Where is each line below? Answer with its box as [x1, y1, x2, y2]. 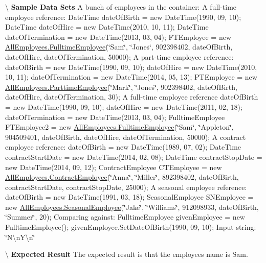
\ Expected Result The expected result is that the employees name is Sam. [5, 249, 248, 259]
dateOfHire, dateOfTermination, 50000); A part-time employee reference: [5, 51, 234, 62]
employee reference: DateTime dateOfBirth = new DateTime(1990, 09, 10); [5, 11, 241, 22]
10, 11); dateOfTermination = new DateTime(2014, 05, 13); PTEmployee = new [5, 71, 257, 82]
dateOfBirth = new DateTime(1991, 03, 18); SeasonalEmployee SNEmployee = [5, 192, 254, 202]
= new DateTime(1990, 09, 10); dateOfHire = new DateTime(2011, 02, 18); [5, 101, 242, 112]
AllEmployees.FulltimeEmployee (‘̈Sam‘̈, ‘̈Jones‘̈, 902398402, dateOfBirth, [5, 41, 233, 52]
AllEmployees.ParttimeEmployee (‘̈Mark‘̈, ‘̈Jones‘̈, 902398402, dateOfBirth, [5, 81, 237, 92]
